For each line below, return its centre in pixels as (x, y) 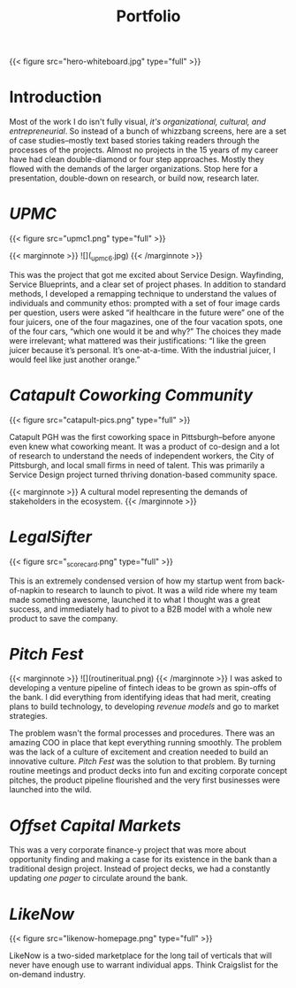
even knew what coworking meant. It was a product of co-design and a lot (144, 446)
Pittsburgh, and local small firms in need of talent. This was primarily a (137, 465)
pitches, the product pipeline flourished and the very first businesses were (145, 780)
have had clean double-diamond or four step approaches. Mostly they (137, 159)
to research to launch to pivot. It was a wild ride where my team (162, 590)
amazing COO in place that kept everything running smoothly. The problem (146, 743)
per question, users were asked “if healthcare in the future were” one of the (147, 313)
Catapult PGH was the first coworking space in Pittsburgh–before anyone (142, 436)
